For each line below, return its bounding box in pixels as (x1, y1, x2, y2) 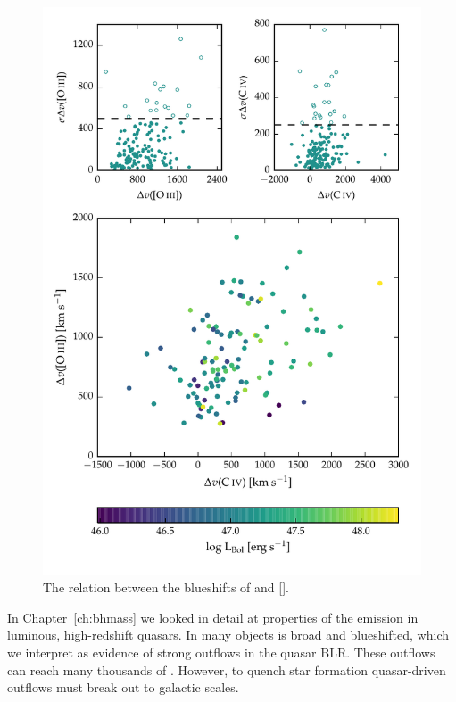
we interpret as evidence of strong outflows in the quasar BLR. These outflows (7, 642, 435, 661)
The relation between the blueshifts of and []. (43, 578, 289, 597)
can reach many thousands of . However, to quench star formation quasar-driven (7, 660, 446, 679)
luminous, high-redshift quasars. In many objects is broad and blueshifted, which (7, 625, 449, 644)
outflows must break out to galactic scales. (7, 678, 239, 697)
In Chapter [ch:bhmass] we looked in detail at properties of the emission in (7, 607, 419, 626)
